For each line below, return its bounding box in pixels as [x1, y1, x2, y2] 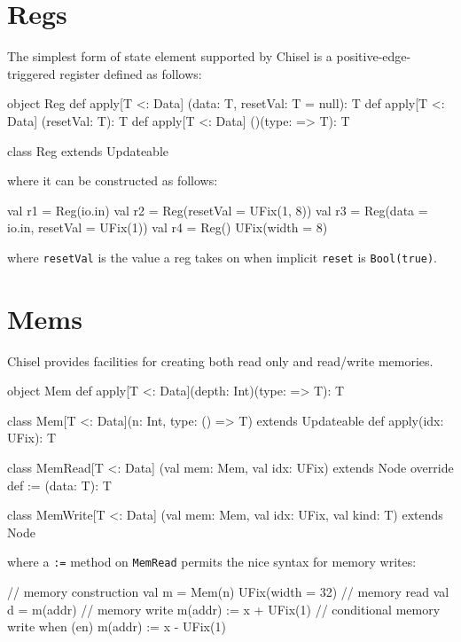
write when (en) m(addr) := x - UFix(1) [7, 617, 226, 636]
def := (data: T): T [7, 475, 112, 494]
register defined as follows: [59, 64, 202, 82]
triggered [7, 64, 56, 82]
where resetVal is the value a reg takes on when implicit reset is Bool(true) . [7, 247, 438, 266]
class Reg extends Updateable [7, 141, 169, 160]
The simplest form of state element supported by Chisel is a [7, 47, 332, 66]
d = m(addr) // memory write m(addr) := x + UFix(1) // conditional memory [7, 599, 441, 618]
